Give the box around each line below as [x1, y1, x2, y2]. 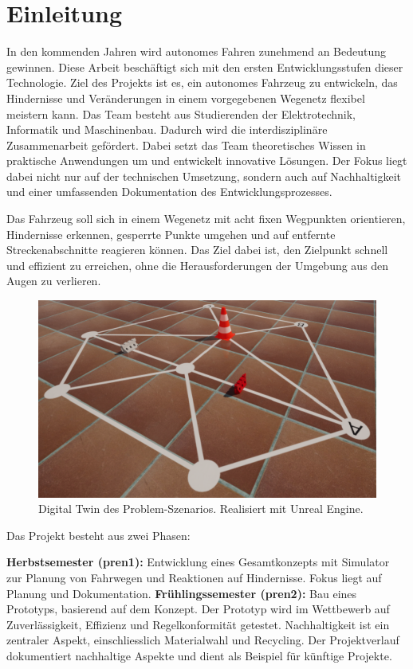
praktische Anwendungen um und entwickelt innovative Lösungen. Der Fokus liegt [6, 152, 407, 169]
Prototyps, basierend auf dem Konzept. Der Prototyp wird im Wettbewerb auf [6, 601, 390, 617]
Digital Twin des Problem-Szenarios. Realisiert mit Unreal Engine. [38, 500, 364, 517]
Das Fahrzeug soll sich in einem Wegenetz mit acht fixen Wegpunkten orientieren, [6, 210, 406, 227]
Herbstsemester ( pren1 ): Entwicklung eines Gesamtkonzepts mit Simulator [6, 554, 390, 570]
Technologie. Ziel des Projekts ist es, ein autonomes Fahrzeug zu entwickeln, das [6, 74, 398, 91]
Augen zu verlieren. [6, 272, 101, 289]
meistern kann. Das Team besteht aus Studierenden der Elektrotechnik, [6, 105, 356, 122]
